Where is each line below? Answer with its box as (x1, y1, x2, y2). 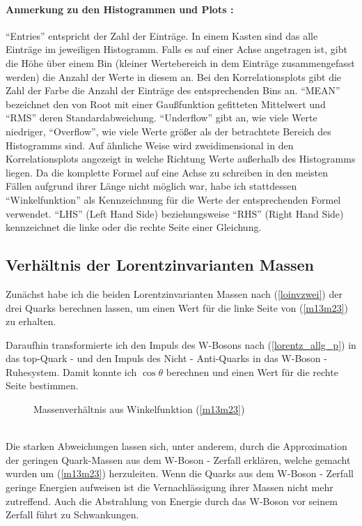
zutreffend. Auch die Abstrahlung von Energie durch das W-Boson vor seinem (6, 493, 338, 508)
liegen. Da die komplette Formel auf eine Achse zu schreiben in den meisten (6, 165, 329, 179)
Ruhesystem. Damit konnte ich (6, 364, 137, 379)
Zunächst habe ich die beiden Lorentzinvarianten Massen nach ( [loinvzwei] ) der (6, 286, 343, 301)
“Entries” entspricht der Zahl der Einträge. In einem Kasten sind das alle (6, 28, 318, 43)
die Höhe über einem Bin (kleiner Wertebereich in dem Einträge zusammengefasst (6, 55, 355, 70)
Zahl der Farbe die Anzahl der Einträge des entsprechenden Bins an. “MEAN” (6, 83, 340, 98)
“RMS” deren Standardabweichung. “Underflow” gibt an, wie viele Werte (6, 110, 317, 125)
